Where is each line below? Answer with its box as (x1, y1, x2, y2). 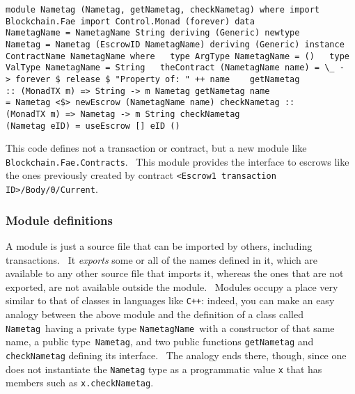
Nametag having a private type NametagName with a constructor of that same (6, 320, 335, 335)
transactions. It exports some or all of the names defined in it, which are (6, 252, 318, 267)
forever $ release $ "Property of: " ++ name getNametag (15, 74, 300, 84)
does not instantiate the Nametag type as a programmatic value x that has (6, 361, 322, 376)
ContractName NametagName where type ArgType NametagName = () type (6, 51, 349, 61)
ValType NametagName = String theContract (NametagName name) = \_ (6, 63, 335, 73)
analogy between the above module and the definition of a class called (6, 307, 303, 322)
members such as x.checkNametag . (6, 375, 154, 390)
